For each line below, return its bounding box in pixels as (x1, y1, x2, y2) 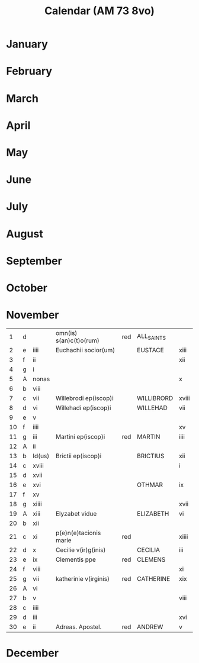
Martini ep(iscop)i (55, 432, 105, 440)
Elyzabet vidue (55, 509, 97, 517)
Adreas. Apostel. (55, 623, 102, 631)
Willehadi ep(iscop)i (55, 404, 111, 412)
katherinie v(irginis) (55, 574, 110, 582)
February (6, 65, 52, 78)
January (6, 37, 49, 51)
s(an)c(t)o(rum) (55, 336, 99, 345)
